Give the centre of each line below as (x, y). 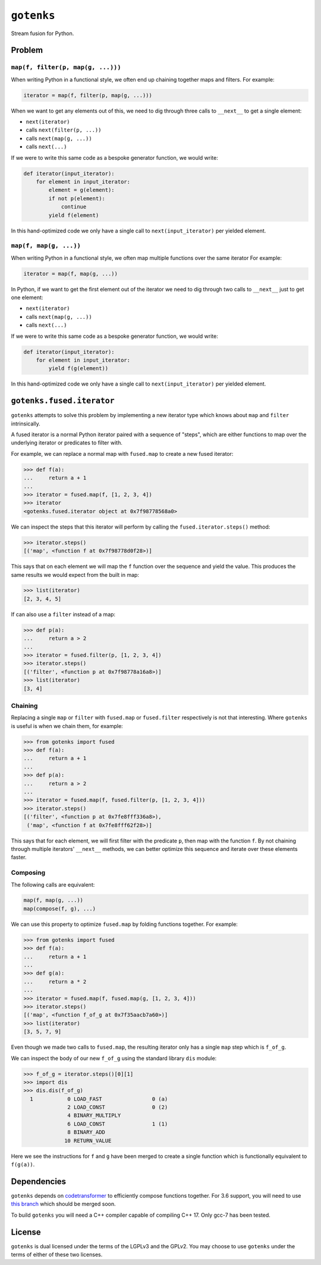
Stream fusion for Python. (43, 33)
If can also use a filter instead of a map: (63, 614)
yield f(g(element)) (78, 369)
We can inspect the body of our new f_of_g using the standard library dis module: (114, 1058)
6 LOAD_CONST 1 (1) (118, 1124)
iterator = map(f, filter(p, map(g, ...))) (88, 95)
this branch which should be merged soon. (63, 1204)
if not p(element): (77, 198)
